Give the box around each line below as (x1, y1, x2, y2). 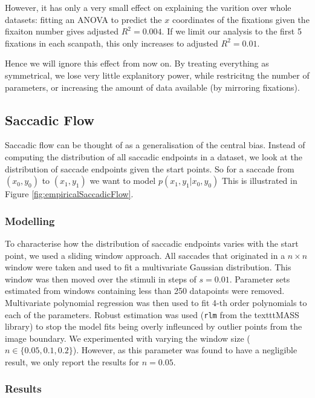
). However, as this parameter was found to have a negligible (73, 344, 297, 356)
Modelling (5, 213, 55, 228)
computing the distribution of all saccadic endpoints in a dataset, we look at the (5, 150, 302, 163)
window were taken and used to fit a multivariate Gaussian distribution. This (5, 261, 291, 273)
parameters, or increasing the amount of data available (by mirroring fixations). (5, 80, 300, 93)
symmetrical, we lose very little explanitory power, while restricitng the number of (5, 68, 310, 81)
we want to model (89, 174, 156, 187)
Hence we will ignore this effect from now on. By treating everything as (5, 57, 269, 70)
